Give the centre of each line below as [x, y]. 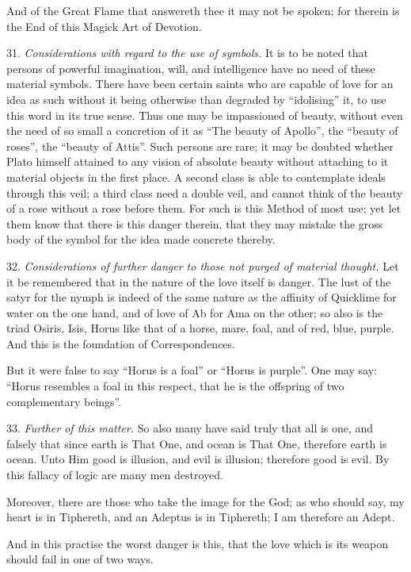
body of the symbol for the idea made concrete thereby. [141, 239]
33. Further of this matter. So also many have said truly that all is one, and [190, 428]
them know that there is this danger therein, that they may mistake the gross [195, 223]
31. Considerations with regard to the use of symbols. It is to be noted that [187, 53]
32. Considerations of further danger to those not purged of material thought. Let [203, 265]
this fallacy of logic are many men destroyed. [115, 475]
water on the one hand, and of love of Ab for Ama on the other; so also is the [195, 312]
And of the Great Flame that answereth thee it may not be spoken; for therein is [203, 10]
